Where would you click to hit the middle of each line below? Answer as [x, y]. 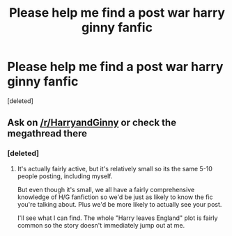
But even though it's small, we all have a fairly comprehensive [106, 189]
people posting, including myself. [65, 176]
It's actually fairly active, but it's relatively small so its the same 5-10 [115, 168]
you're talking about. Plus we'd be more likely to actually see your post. [119, 204]
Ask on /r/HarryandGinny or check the [92, 123]
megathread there [47, 134]
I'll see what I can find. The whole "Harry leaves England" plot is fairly [117, 218]
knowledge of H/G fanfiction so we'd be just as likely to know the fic [115, 197]
